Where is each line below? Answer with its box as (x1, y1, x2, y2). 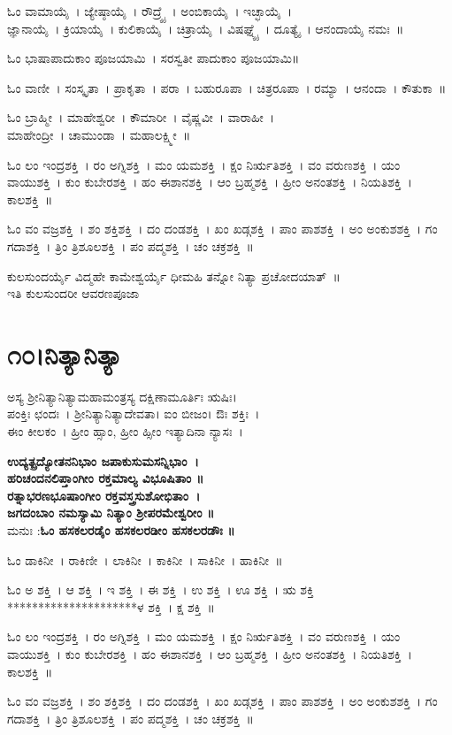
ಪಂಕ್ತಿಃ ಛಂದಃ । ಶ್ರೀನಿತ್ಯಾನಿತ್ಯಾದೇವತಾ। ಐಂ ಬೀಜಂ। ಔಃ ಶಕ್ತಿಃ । (7, 404, 260, 423)
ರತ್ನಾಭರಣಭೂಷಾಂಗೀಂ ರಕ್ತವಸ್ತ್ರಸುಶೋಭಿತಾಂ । (7, 486, 201, 504)
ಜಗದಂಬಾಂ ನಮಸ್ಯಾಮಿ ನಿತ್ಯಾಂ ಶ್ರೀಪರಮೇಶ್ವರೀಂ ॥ (7, 503, 215, 522)
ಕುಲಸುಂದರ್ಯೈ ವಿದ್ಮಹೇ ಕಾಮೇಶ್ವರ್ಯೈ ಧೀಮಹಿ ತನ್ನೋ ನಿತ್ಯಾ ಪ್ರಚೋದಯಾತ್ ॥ (7, 266, 341, 285)
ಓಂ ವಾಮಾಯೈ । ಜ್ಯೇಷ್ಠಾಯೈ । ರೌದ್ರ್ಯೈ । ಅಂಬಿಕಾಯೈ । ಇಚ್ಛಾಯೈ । (7, 2, 293, 19)
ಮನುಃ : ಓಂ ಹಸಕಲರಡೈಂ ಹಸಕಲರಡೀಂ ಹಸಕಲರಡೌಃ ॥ (7, 521, 235, 539)
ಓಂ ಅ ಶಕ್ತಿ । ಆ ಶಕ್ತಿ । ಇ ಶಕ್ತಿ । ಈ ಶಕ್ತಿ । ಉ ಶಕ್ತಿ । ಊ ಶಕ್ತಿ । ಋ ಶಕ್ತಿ (7, 580, 314, 599)
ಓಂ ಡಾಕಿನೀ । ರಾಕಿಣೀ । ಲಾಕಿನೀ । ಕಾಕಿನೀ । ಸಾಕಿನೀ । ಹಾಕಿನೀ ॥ (7, 550, 283, 569)
